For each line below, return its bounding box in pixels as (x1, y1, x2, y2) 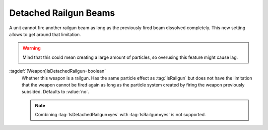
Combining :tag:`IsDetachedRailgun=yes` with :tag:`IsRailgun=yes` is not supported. (35, 112, 206, 118)
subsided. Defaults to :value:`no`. (21, 89, 89, 95)
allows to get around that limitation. (9, 31, 81, 37)
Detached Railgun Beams (9, 7, 115, 18)
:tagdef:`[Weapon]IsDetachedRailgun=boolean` (9, 68, 106, 74)
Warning (22, 45, 41, 51)
